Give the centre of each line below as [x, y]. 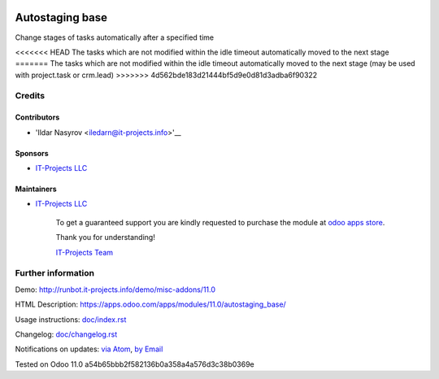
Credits [30, 96]
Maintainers [36, 189]
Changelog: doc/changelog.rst [66, 334]
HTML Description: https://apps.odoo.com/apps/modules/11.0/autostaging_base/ [150, 304]
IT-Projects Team [85, 252]
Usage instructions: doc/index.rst [71, 319]
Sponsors [32, 153]
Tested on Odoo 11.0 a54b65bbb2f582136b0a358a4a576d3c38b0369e [135, 364]
